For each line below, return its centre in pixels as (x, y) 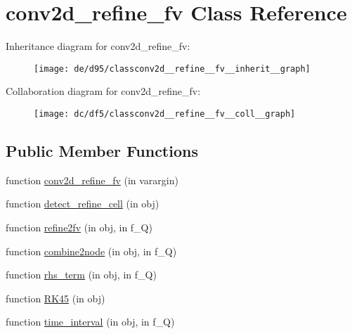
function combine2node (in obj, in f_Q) (91, 251)
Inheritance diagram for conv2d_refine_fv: (98, 46)
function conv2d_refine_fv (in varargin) (92, 180)
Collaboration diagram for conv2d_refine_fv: (103, 91)
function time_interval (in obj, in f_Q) (90, 322)
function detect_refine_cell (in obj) (83, 204)
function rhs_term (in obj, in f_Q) (81, 275)
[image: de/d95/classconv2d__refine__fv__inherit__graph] (172, 69)
